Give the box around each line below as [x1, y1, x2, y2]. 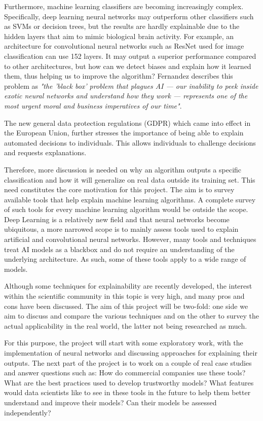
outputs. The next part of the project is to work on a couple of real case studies [4, 357, 252, 368]
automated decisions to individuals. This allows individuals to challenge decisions [4, 137, 256, 148]
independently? [4, 407, 51, 417]
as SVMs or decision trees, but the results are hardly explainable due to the [4, 21, 240, 31]
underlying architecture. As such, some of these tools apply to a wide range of [4, 254, 246, 264]
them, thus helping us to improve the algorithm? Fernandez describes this [4, 71, 233, 81]
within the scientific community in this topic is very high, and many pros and [4, 291, 245, 301]
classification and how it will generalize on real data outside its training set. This [4, 174, 255, 185]
